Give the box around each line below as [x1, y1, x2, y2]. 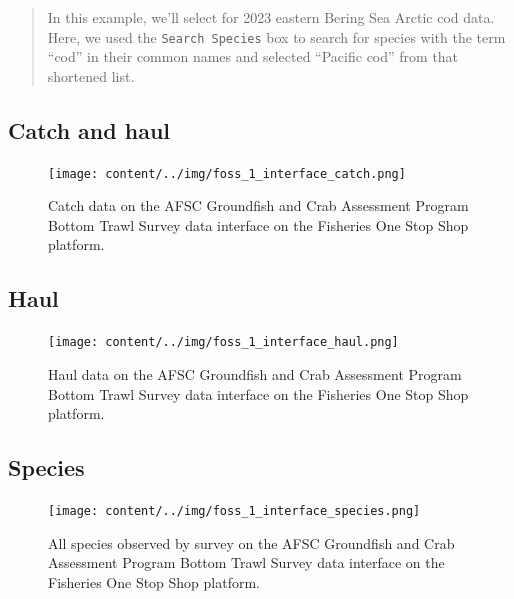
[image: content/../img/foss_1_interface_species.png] [48, 503, 421, 518]
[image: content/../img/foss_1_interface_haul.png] [48, 335, 399, 350]
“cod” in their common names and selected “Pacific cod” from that [47, 46, 459, 67]
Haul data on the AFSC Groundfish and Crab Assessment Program [48, 363, 462, 384]
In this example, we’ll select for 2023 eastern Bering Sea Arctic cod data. [47, 7, 495, 27]
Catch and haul [8, 114, 170, 145]
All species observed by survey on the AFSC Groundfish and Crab [48, 532, 455, 553]
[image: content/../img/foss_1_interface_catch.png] [48, 166, 406, 181]
